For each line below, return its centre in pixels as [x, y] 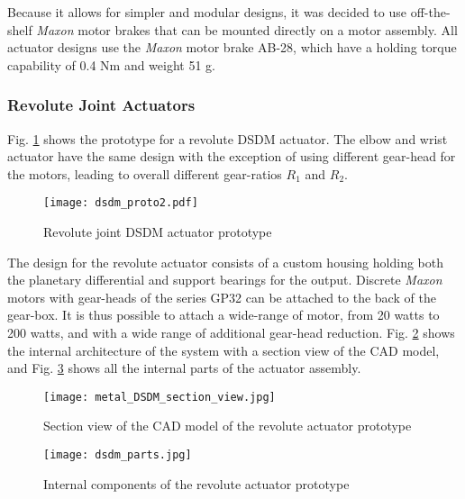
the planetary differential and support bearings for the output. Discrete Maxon [225, 280]
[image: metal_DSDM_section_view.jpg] [160, 397]
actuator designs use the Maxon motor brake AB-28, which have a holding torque [232, 47]
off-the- [430, 12]
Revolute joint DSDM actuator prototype [158, 232]
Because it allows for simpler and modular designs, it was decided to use [207, 12]
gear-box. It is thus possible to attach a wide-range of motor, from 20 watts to [223, 315]
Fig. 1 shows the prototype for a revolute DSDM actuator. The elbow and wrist [228, 138]
